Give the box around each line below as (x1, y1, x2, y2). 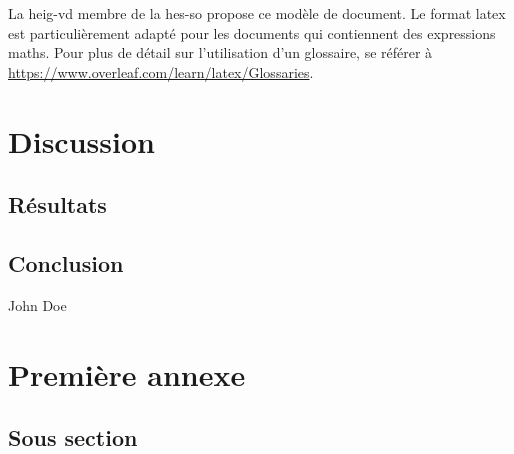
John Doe (8, 294, 67, 315)
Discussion (8, 120, 155, 161)
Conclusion (8, 247, 124, 278)
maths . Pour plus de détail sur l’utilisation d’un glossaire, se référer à (8, 42, 433, 63)
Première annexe (8, 353, 246, 394)
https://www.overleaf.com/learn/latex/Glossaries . (8, 61, 314, 82)
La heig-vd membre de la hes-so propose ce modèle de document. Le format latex (8, 3, 506, 23)
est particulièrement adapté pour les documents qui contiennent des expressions (8, 22, 496, 43)
